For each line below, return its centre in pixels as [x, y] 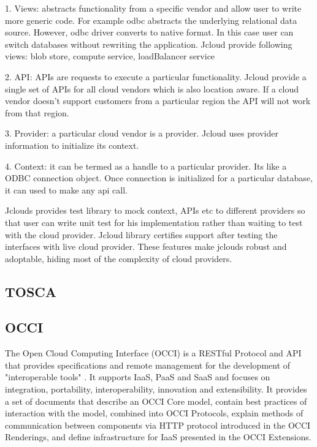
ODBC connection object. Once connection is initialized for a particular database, [159, 178]
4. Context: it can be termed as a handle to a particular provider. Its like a [146, 166]
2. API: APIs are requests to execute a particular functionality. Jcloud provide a [156, 76]
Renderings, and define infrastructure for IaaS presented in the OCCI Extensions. [158, 437]
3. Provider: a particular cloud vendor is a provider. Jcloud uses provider [142, 133]
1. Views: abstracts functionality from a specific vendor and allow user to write [153, 8]
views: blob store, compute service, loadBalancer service [110, 56]
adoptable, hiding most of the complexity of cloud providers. [119, 258]
